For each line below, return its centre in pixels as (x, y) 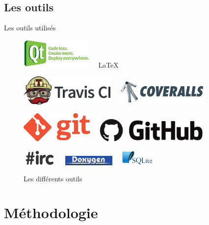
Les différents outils (53, 179)
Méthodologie (51, 212)
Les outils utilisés (30, 28)
